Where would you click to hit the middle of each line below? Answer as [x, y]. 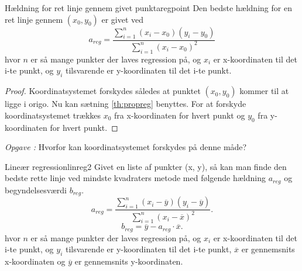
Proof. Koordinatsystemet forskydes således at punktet [103, 91]
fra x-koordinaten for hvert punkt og [180, 115]
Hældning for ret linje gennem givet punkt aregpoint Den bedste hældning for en [148, 8]
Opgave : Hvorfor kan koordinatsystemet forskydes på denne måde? [126, 147]
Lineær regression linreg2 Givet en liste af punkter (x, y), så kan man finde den [146, 166]
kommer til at [264, 91]
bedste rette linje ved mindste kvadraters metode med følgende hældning [135, 178]
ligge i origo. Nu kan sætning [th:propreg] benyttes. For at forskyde [126, 104]
